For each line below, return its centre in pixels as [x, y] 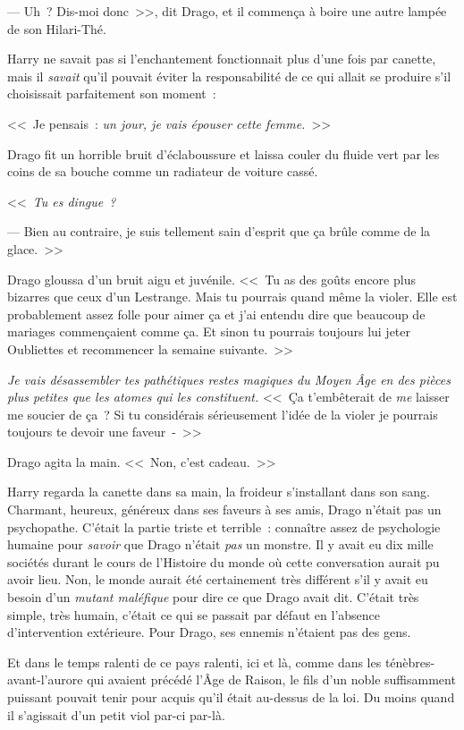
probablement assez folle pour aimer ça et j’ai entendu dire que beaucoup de [216, 314]
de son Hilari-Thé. [57, 28]
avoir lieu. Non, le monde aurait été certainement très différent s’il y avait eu [218, 579]
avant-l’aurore [45, 679]
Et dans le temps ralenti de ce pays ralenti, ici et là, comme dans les [194, 662]
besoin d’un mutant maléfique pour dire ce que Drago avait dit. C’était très [213, 597]
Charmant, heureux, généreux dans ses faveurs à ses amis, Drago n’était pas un [224, 509]
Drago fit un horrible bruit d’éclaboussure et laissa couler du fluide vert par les [224, 153]
